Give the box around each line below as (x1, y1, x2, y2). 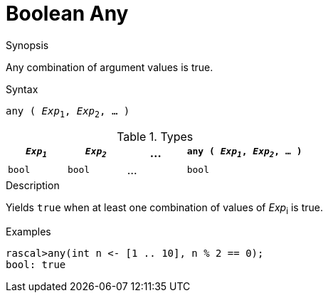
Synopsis (6, 38, 49, 51)
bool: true (6, 259, 66, 271)
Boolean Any (6, 1, 129, 26)
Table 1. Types (117, 129, 194, 144)
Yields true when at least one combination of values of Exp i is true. (6, 201, 323, 216)
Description (6, 179, 60, 191)
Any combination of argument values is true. (6, 60, 213, 73)
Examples (6, 225, 51, 238)
